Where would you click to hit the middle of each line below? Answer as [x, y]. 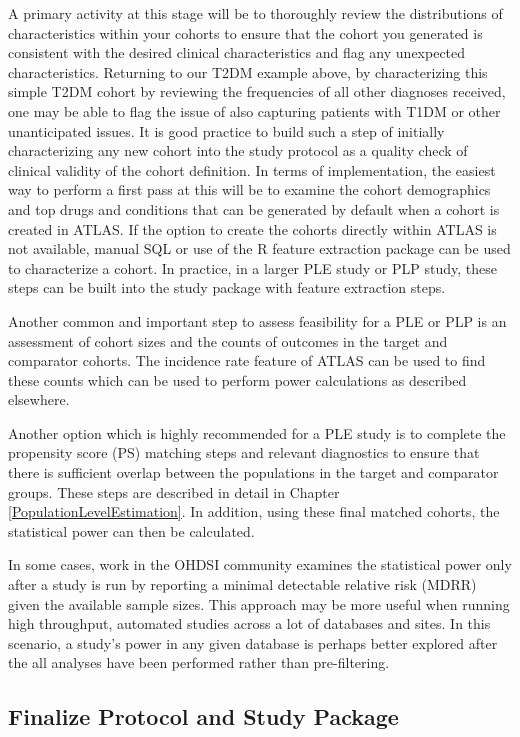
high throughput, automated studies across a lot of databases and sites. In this [249, 623]
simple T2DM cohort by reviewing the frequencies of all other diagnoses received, [257, 91]
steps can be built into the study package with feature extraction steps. [227, 287]
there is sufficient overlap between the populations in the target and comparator [253, 472]
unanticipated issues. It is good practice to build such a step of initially [226, 130]
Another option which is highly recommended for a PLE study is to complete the [257, 432]
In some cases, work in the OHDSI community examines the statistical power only [260, 564]
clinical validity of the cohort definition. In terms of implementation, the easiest [252, 169]
